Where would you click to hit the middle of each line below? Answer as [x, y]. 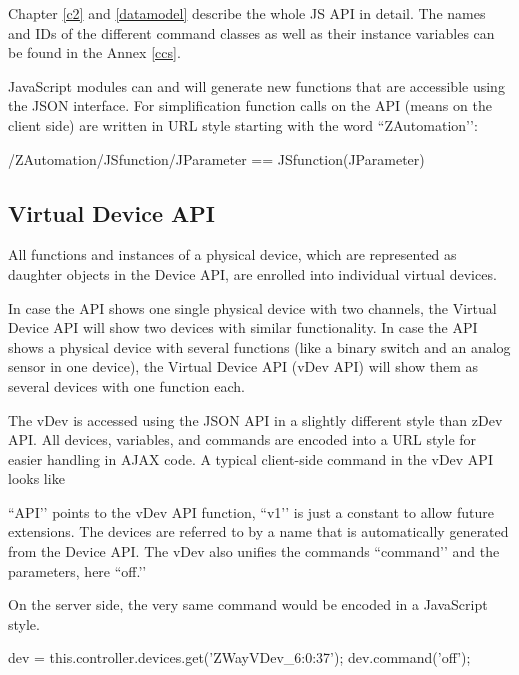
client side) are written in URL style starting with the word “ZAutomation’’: [243, 124]
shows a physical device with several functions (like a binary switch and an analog [259, 346]
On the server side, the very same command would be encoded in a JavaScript [248, 604]
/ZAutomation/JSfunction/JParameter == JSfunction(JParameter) [216, 158]
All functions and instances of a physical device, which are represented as [232, 254]
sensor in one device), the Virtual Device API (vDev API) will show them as [243, 366]
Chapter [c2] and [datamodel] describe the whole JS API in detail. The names [247, 13]
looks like [36, 478]
